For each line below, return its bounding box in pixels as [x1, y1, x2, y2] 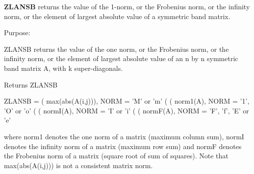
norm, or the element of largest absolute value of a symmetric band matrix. [4, 11, 230, 21]
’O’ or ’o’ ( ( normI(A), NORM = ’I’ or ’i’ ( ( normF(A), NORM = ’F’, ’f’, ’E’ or [4, 105, 249, 115]
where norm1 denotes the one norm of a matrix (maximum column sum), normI [4, 131, 244, 141]
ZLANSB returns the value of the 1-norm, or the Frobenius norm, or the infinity [4, 1, 250, 11]
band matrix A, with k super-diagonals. [4, 63, 123, 73]
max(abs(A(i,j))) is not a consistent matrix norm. [4, 160, 153, 170]
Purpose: [4, 27, 30, 38]
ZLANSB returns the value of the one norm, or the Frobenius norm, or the [4, 43, 229, 54]
